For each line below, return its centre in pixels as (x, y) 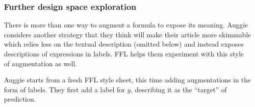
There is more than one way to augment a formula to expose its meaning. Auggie (126, 25)
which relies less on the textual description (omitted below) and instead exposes (124, 44)
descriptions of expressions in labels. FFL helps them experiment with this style (124, 53)
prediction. (20, 99)
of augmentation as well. (41, 63)
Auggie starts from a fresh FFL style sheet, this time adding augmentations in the (127, 80)
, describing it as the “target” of (179, 89)
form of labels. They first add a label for (64, 89)
